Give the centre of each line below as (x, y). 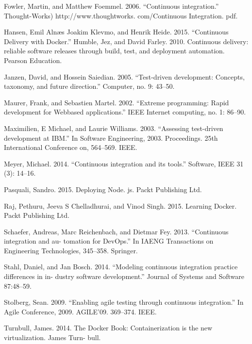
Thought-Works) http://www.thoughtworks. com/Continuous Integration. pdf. (121, 15)
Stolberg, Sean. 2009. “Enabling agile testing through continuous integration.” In (124, 302)
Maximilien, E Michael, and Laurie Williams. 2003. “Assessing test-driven (114, 128)
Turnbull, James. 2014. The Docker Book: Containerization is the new (108, 328)
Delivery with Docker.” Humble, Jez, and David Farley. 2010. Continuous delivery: (126, 41)
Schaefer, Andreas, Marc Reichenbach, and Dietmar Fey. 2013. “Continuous (116, 231)
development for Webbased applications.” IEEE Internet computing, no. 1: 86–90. (125, 112)
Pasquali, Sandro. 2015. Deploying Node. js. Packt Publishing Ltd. (103, 189)
